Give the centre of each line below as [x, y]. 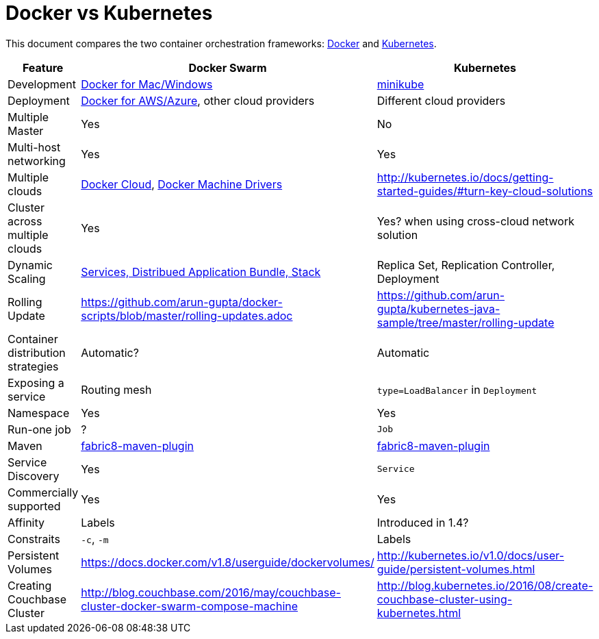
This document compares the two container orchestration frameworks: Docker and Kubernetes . [221, 43]
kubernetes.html [419, 613]
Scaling [27, 278]
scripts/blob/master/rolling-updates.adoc [187, 315]
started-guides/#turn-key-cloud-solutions [485, 191]
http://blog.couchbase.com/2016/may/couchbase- [211, 592]
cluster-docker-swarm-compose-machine [190, 606]
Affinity [26, 522]
